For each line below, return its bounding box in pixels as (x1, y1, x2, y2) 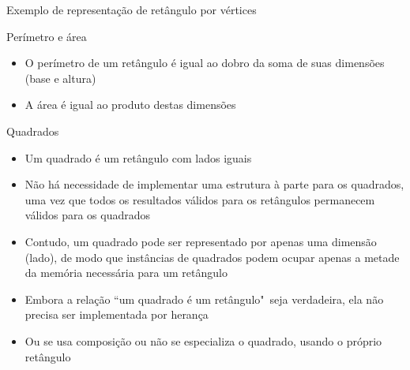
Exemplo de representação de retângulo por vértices (6, 2, 257, 17)
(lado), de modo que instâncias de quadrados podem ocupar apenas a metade (24, 249, 400, 265)
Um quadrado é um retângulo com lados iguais (24, 149, 252, 166)
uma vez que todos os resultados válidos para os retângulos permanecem (24, 191, 375, 207)
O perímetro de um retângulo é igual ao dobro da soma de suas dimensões (24, 54, 385, 71)
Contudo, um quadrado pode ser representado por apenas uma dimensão (24, 233, 377, 249)
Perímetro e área (6, 28, 87, 44)
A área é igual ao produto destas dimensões (24, 96, 236, 113)
